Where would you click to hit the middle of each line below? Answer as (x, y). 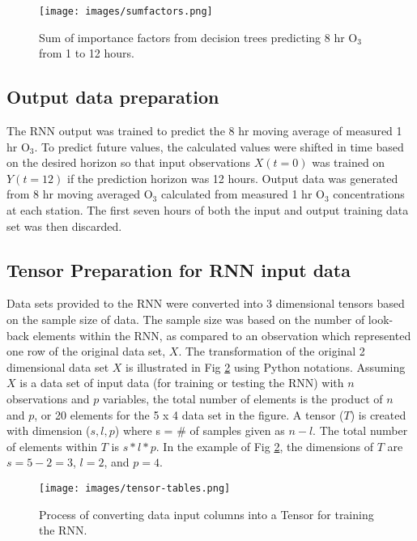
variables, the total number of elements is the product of (243, 398)
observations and (48, 398)
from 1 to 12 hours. (87, 53)
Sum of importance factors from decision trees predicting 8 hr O (198, 37)
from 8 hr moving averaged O (80, 194)
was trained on (349, 162)
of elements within (52, 446)
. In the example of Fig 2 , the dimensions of (265, 446)
